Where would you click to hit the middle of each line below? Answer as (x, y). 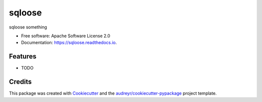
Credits (20, 82)
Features (23, 56)
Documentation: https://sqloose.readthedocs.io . (69, 43)
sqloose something (28, 27)
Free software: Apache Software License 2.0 (66, 36)
